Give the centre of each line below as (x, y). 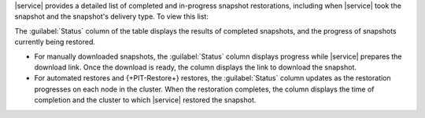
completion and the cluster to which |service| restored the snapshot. (145, 100)
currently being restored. (55, 42)
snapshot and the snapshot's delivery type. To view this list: (111, 16)
